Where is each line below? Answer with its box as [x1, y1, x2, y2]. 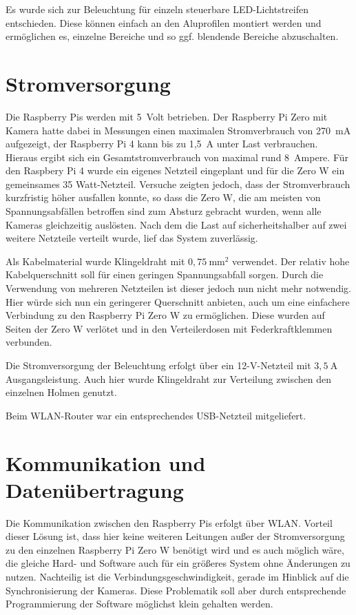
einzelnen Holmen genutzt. [6, 385, 117, 399]
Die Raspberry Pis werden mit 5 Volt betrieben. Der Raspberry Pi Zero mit [6, 109, 328, 123]
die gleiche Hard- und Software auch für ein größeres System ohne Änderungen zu [6, 556, 350, 570]
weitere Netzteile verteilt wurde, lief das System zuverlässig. [6, 231, 258, 245]
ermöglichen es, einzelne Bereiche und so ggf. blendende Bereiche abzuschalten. [6, 29, 339, 43]
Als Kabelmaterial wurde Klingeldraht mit [6, 253, 185, 268]
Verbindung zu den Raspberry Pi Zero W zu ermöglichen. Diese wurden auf [6, 308, 325, 322]
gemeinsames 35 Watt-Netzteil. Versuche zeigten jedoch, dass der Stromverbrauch [6, 176, 350, 191]
